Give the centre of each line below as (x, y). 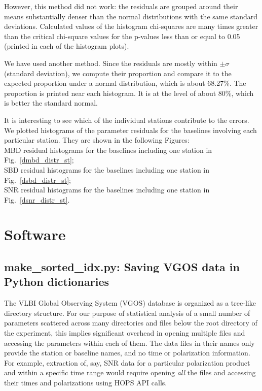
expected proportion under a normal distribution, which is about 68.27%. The (125, 83)
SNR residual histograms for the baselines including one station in (107, 190)
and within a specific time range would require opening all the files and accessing (130, 372)
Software (35, 234)
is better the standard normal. (51, 103)
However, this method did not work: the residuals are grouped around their (121, 6)
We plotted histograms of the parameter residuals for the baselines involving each (130, 130)
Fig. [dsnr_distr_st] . (37, 199)
